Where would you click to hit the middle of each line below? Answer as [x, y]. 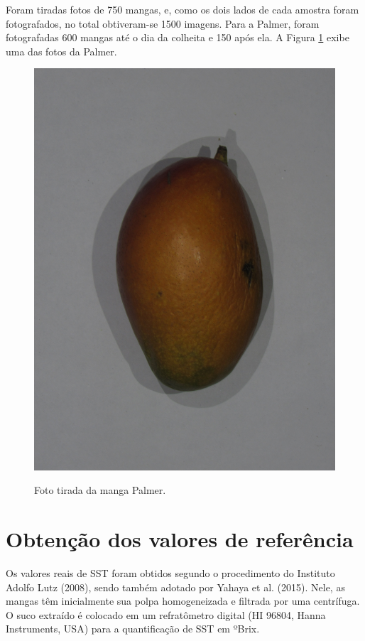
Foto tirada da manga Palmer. [100, 490]
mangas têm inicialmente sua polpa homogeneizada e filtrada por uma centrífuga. [183, 601]
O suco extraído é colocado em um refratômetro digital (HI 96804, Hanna [166, 614]
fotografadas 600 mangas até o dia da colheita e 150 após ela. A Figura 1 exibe [178, 37]
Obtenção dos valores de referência [180, 539]
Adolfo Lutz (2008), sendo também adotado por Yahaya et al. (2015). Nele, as [175, 587]
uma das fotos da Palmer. [61, 51]
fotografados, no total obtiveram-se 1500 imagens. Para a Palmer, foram [163, 23]
